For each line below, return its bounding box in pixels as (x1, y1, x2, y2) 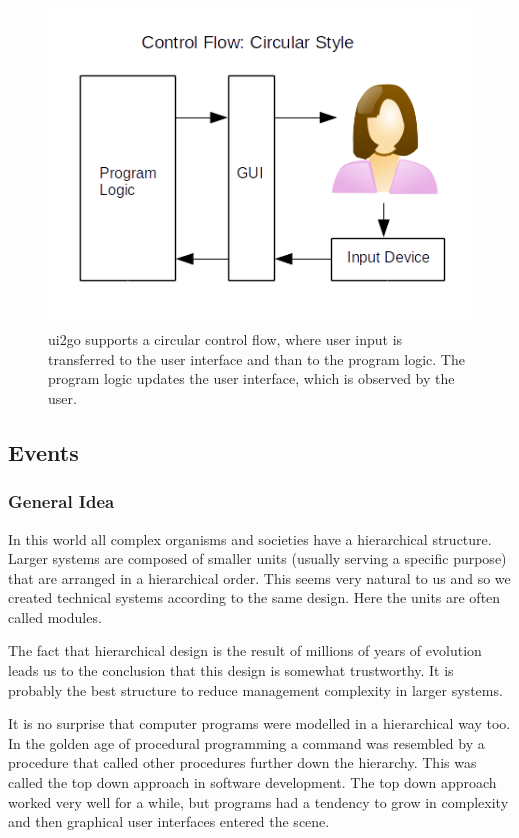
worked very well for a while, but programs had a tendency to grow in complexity (8, 791, 509, 812)
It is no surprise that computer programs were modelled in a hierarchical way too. (8, 713, 511, 734)
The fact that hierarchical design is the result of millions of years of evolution (8, 640, 482, 661)
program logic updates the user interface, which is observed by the (48, 368, 455, 389)
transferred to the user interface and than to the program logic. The (48, 348, 465, 369)
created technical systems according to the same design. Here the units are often (8, 587, 501, 608)
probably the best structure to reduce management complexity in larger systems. (8, 679, 503, 700)
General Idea (8, 489, 115, 514)
